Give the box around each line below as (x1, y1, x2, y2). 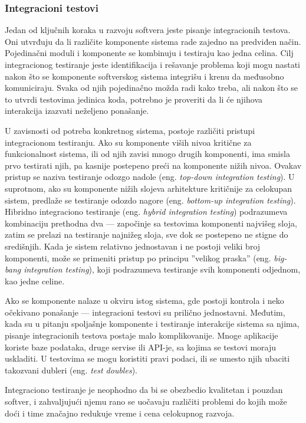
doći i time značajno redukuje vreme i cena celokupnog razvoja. (5, 406, 235, 419)
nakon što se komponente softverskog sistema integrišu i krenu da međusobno (5, 70, 284, 82)
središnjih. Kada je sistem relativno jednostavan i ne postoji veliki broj (5, 240, 261, 252)
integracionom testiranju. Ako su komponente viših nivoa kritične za (5, 136, 252, 148)
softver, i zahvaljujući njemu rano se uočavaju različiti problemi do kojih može (5, 395, 287, 408)
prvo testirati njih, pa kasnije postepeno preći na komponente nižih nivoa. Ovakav (5, 159, 302, 171)
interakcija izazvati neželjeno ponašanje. (5, 104, 149, 117)
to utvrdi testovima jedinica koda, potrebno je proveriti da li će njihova (5, 93, 262, 105)
